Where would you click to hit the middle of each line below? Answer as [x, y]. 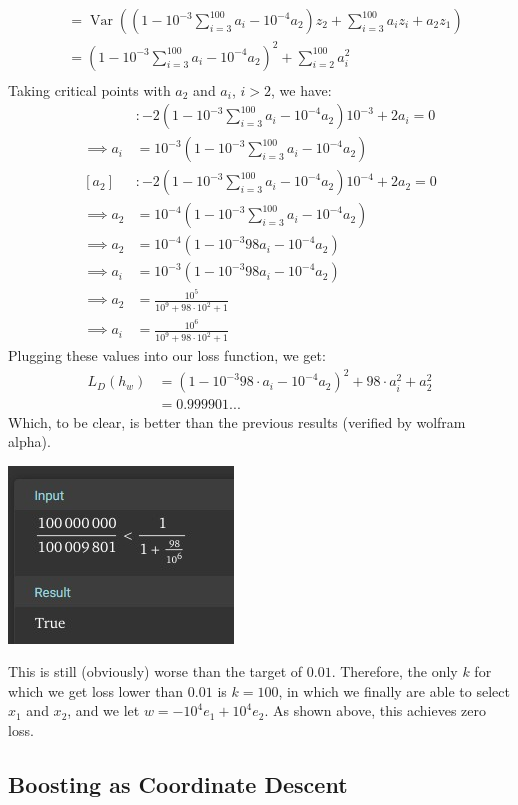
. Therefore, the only [394, 671]
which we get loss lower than [96, 690]
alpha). [29, 441]
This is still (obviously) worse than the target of [155, 671]
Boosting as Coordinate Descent [178, 784]
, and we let [103, 710]
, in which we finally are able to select [394, 690]
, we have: [301, 89]
